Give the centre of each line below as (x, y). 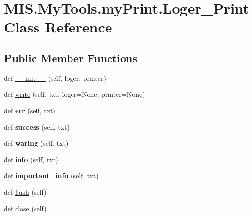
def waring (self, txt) (36, 143)
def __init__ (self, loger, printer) (55, 78)
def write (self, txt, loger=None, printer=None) (74, 94)
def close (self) (25, 208)
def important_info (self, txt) (51, 176)
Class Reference (58, 27)
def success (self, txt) (37, 127)
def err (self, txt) (30, 110)
